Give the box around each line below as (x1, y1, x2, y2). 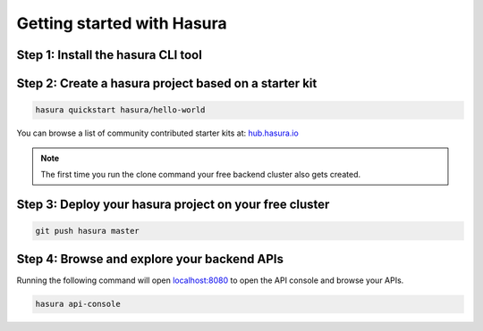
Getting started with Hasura (16, 13, 227, 33)
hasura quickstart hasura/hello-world (35, 105, 206, 115)
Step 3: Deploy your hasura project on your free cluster (16, 196, 330, 211)
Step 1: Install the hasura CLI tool (16, 47, 203, 62)
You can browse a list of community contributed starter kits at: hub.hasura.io (16, 128, 299, 138)
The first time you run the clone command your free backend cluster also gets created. (40, 169, 361, 179)
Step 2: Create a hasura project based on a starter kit (16, 76, 318, 91)
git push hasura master (35, 226, 140, 236)
